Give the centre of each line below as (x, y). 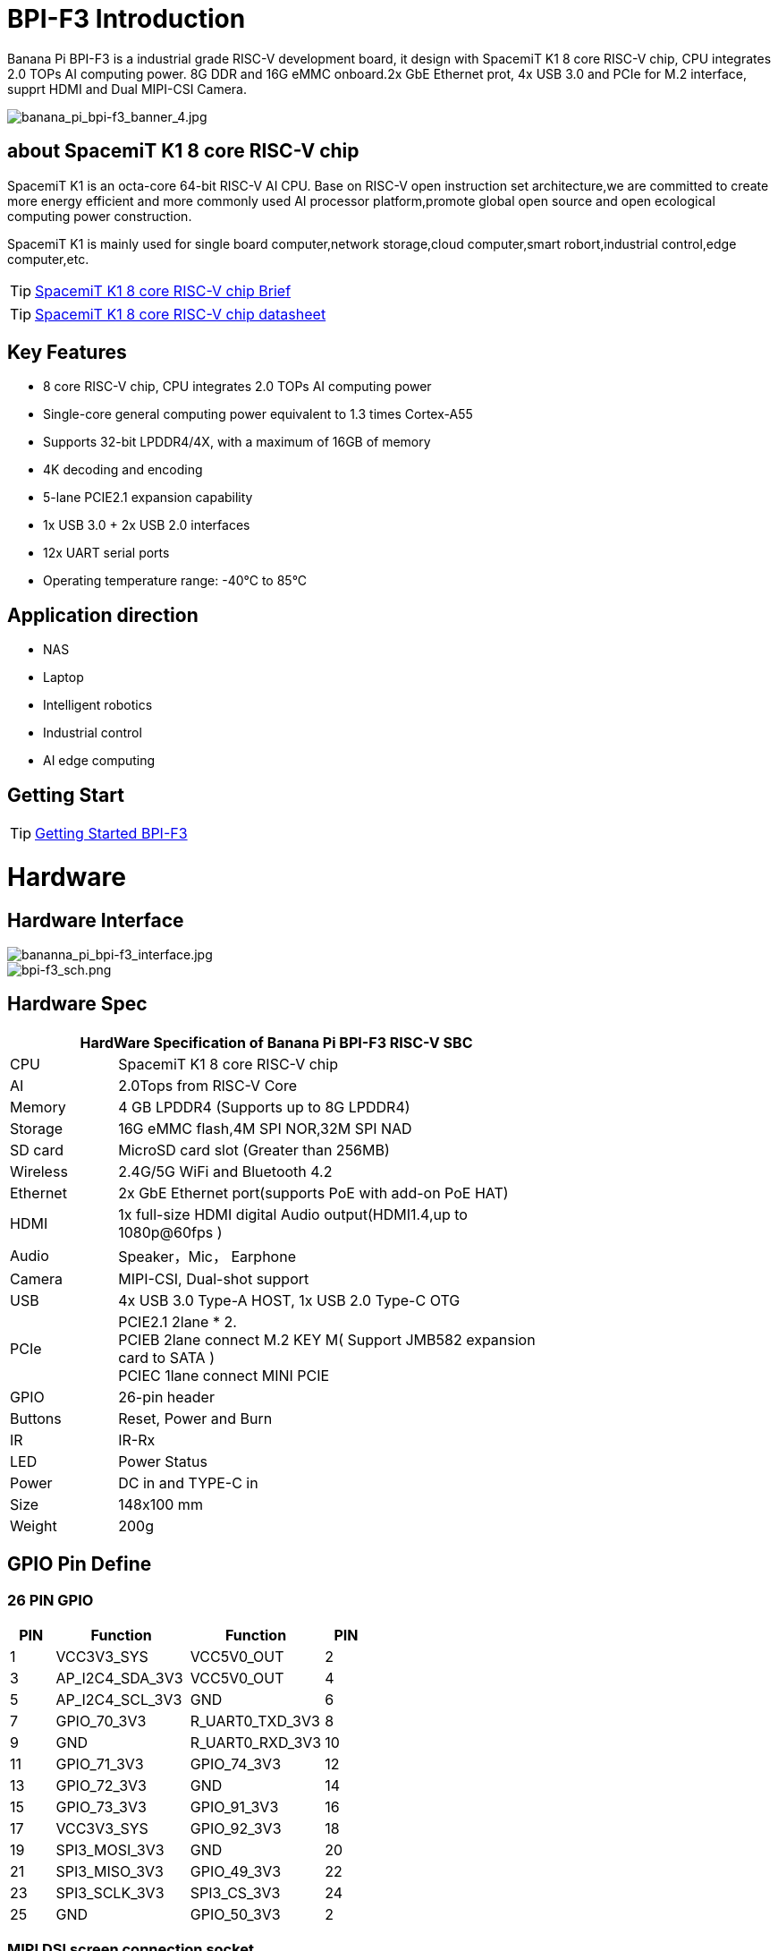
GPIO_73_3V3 (101, 1807)
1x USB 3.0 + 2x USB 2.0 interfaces (147, 525)
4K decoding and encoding (123, 470)
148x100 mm (161, 1504)
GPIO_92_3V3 (236, 1829)
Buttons (36, 1418)
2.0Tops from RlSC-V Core (208, 1085)
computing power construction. (100, 216)
